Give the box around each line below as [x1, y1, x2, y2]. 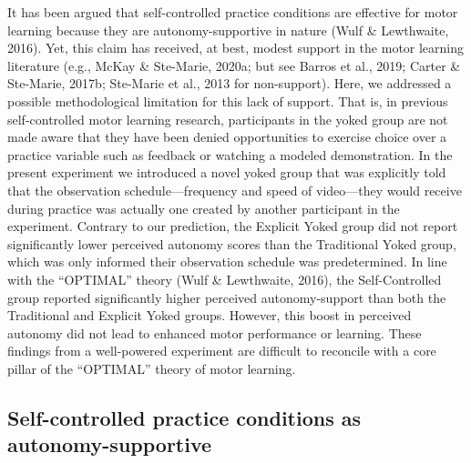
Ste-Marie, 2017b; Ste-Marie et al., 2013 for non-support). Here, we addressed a [7, 74, 452, 93]
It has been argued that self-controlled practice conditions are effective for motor [7, 3, 458, 21]
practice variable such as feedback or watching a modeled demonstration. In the [7, 145, 453, 164]
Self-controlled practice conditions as [7, 403, 362, 431]
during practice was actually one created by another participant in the [7, 198, 400, 217]
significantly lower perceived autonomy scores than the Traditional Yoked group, [7, 234, 456, 253]
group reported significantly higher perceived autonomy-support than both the [7, 287, 446, 307]
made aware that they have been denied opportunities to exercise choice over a [7, 127, 447, 146]
